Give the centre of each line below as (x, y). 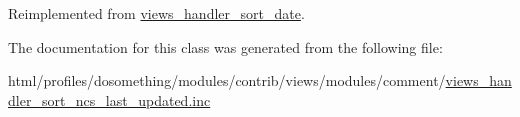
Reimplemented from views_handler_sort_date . (156, 13)
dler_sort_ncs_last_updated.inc (109, 99)
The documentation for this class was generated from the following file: (225, 46)
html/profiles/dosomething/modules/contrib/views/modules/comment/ (227, 80)
